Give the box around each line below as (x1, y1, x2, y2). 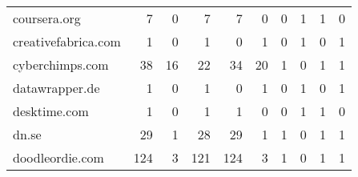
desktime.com (13, 102, 89, 120)
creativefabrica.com (13, 32, 121, 50)
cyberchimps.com (13, 55, 109, 74)
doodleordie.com (13, 148, 104, 167)
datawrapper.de (13, 78, 100, 97)
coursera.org (13, 9, 81, 27)
